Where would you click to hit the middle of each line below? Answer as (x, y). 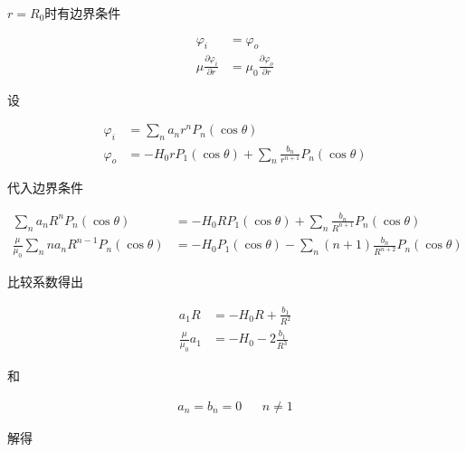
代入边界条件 (45, 188)
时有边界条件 (83, 13)
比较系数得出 (45, 282)
